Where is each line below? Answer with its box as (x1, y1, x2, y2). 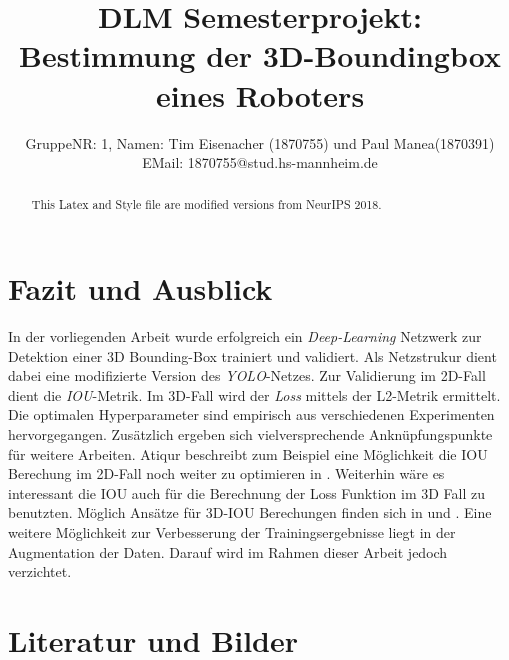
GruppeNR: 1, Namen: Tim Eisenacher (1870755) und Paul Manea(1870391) (25, 132, 495, 153)
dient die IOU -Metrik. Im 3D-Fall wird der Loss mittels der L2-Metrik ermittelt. (8, 384, 501, 405)
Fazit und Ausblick (8, 268, 273, 309)
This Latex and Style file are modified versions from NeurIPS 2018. (31, 196, 382, 213)
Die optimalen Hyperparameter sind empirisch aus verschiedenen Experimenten (8, 404, 495, 425)
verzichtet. (8, 561, 72, 582)
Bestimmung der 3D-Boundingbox (19, 35, 501, 76)
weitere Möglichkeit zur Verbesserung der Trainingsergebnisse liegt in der (8, 522, 456, 543)
